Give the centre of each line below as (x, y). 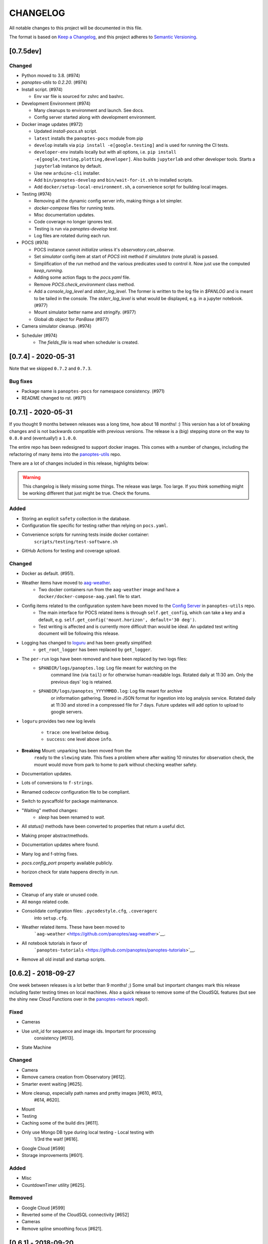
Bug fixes (21, 381)
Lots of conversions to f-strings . (58, 783)
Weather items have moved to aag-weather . (66, 583)
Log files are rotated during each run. (72, 236)
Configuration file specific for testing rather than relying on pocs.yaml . (95, 525)
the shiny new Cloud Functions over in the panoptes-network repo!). (79, 999)
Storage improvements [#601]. (53, 1155)
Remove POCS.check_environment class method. (84, 284)
